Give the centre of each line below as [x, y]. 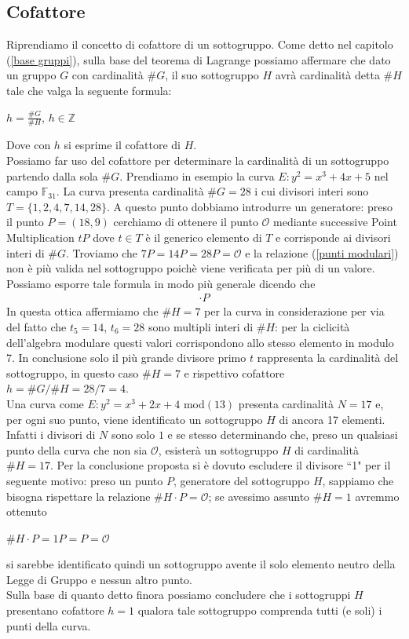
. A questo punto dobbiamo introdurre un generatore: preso [250, 206]
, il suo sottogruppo [212, 75]
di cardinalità [327, 449]
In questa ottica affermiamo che [82, 311]
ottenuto [27, 511]
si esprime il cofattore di [122, 145]
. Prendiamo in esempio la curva [197, 175]
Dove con [29, 145]
